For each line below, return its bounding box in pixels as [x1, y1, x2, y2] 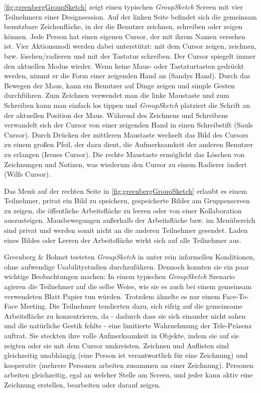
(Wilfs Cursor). [4, 169, 51, 179]
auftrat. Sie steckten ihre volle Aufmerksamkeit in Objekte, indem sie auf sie [4, 330, 239, 340]
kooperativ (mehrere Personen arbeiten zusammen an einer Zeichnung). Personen [4, 359, 254, 370]
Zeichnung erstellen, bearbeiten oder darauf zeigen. [4, 379, 161, 389]
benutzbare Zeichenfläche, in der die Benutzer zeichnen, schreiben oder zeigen [4, 21, 242, 32]
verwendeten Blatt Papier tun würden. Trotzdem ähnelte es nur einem [4, 291, 220, 301]
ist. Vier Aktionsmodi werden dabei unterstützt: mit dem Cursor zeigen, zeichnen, [4, 41, 256, 51]
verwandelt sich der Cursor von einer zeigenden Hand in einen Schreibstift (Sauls [4, 119, 253, 130]
